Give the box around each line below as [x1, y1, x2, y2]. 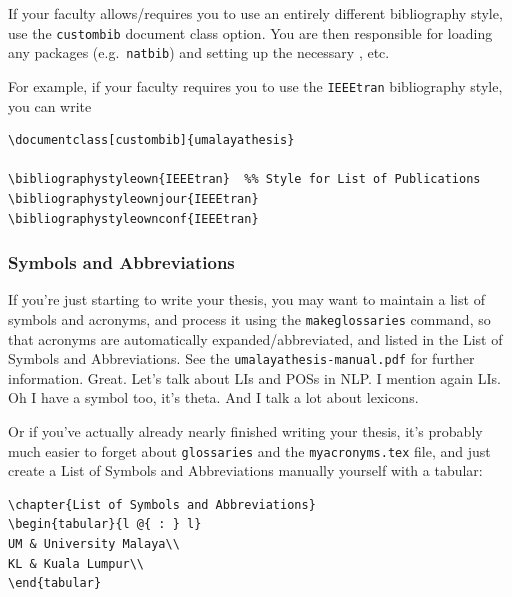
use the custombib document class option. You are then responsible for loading [8, 22, 493, 43]
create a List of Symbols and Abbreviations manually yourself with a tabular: [8, 460, 483, 481]
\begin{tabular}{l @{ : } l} [8, 517, 202, 532]
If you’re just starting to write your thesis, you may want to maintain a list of [8, 289, 485, 310]
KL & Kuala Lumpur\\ [8, 556, 145, 571]
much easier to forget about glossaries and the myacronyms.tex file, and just [8, 440, 491, 461]
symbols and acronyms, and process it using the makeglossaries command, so [8, 308, 491, 329]
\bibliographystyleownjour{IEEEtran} [8, 191, 259, 206]
